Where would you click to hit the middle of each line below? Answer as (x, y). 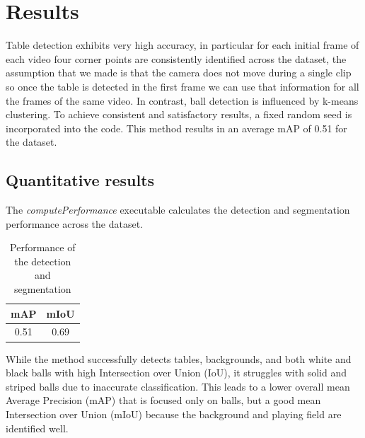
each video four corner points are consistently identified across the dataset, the (176, 58)
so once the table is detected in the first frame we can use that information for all (182, 86)
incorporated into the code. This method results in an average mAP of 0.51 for (176, 128)
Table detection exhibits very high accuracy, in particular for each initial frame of (182, 45)
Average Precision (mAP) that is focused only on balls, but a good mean (163, 400)
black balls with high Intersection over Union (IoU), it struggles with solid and (176, 373)
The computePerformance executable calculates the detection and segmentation (178, 210)
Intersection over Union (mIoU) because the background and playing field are (174, 414)
